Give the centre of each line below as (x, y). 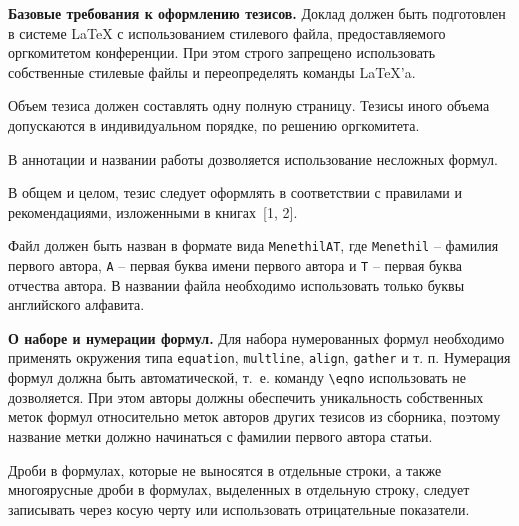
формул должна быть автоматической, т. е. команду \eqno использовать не (237, 377)
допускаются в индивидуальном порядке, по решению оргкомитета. (214, 124)
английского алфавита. (76, 304)
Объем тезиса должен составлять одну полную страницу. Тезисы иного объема (249, 105)
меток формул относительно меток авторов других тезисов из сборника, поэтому (254, 416)
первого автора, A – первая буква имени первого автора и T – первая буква (235, 265)
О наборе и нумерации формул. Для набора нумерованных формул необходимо (256, 337)
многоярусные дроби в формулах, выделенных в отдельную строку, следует (239, 489)
